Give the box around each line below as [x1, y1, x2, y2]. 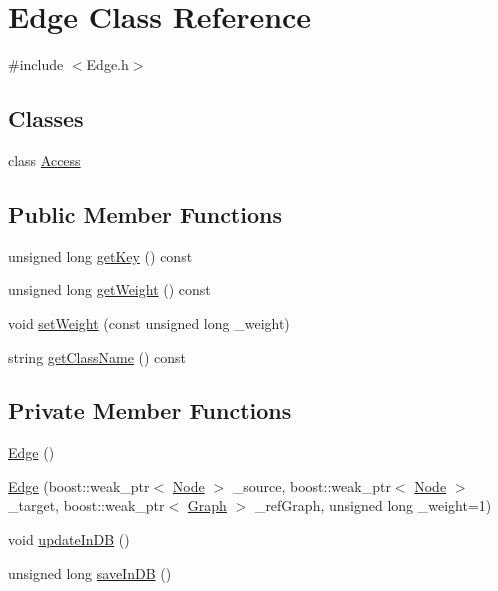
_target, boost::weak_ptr [8, 495, 165, 516]
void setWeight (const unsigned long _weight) [8, 312, 290, 333]
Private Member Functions [8, 395, 292, 426]
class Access [8, 149, 81, 170]
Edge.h [86, 54, 129, 75]
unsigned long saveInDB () [8, 562, 172, 583]
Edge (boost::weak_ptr [8, 475, 150, 496]
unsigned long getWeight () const [8, 279, 211, 300]
